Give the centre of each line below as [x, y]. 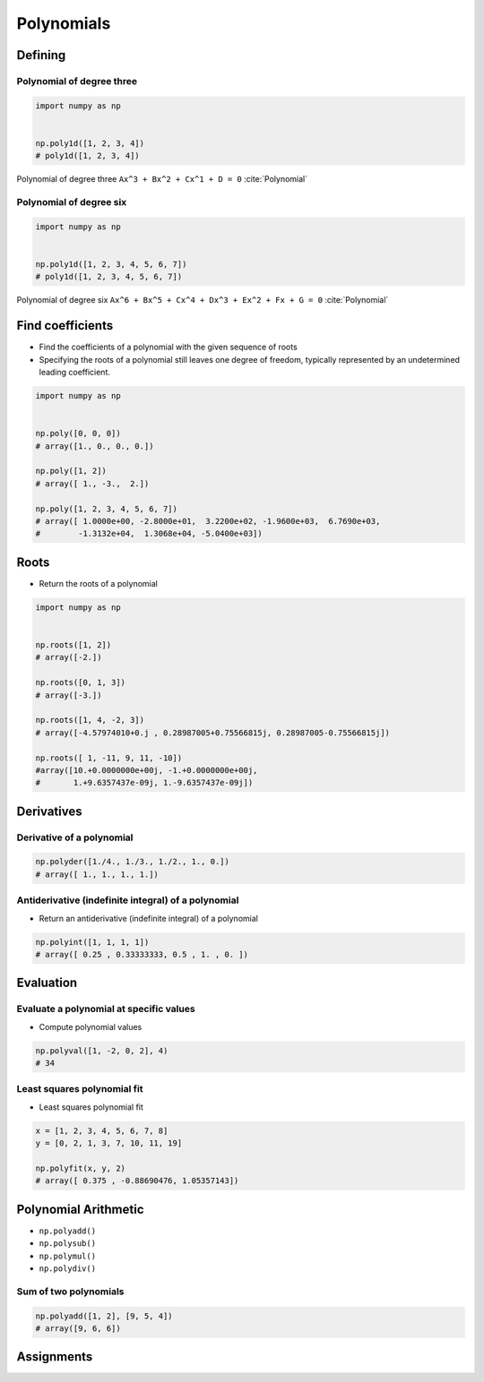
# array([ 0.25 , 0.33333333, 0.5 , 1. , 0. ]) [142, 954]
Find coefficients [65, 326]
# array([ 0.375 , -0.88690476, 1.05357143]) [137, 1181]
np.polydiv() [68, 1269]
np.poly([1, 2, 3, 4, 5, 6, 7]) [107, 509]
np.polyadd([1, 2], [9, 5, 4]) [104, 1316]
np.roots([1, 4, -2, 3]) [90, 720]
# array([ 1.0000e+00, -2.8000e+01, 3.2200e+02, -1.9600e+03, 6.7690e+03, [208, 521]
